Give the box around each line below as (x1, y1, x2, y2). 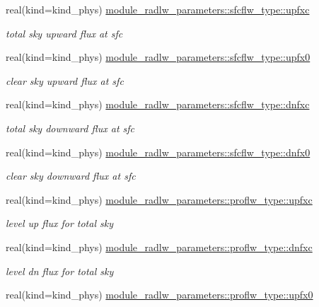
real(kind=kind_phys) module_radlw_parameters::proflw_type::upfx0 (6, 287, 313, 302)
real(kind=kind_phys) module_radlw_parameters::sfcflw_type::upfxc (6, 2, 310, 16)
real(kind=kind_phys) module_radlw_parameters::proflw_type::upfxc (6, 192, 313, 207)
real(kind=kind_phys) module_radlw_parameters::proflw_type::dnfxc (6, 239, 313, 254)
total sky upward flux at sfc (6, 25, 123, 40)
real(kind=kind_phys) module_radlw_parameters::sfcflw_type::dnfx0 (6, 144, 311, 159)
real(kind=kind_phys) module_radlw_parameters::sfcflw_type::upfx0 (6, 50, 311, 64)
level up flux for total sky (6, 216, 113, 231)
